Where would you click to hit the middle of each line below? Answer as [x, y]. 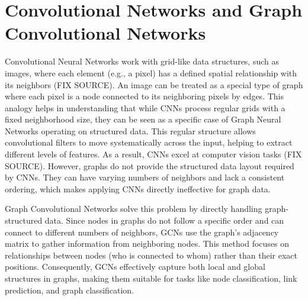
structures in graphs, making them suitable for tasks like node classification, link [151, 278]
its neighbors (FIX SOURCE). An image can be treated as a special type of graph [154, 84]
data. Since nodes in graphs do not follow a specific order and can [164, 220]
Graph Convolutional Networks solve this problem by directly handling [134, 209]
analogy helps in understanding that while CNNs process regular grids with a [145, 107]
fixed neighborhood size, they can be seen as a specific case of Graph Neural [143, 119]
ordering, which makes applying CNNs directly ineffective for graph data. [138, 188]
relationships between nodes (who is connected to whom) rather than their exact [151, 255]
